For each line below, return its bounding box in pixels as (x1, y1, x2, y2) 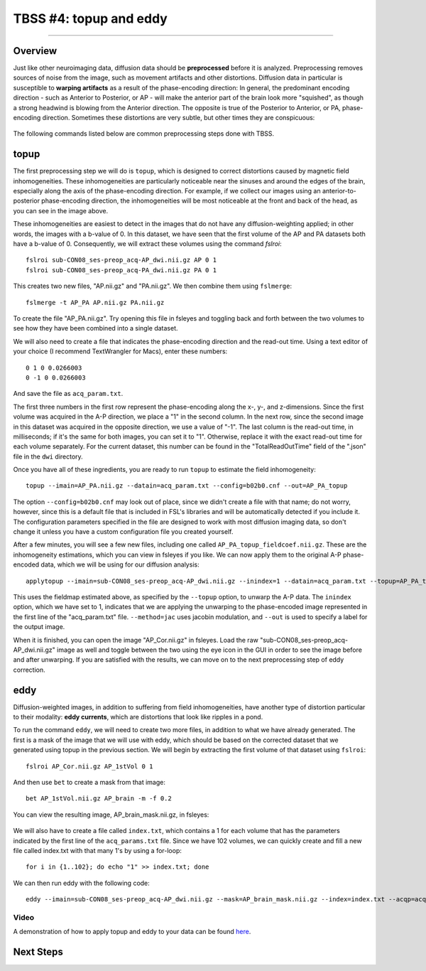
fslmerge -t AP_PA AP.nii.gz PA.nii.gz (26, 299, 165, 306)
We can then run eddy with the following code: (13, 879, 151, 887)
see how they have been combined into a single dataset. (13, 324, 178, 333)
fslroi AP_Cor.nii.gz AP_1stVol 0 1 (26, 762, 153, 771)
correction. (13, 665, 45, 674)
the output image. (13, 623, 65, 631)
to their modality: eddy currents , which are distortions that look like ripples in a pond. (13, 713, 263, 721)
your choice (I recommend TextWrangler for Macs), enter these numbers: (13, 347, 228, 355)
